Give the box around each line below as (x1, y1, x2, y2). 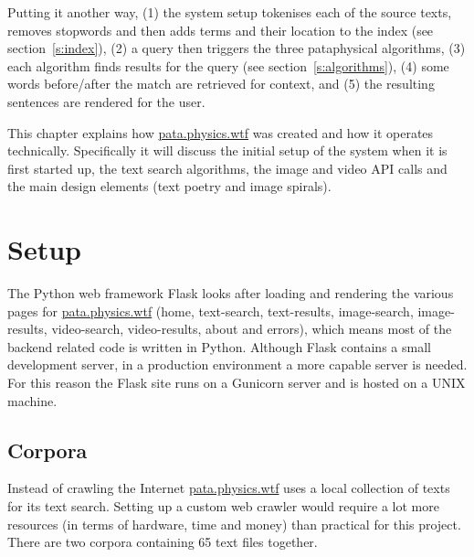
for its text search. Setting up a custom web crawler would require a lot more (7, 497, 439, 516)
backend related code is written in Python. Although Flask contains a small (7, 337, 431, 356)
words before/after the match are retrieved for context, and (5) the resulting (7, 74, 435, 93)
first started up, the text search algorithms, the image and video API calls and (7, 158, 448, 177)
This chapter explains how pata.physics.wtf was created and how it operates (7, 123, 434, 142)
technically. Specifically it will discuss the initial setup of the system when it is (7, 141, 448, 160)
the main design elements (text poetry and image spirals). (7, 177, 332, 196)
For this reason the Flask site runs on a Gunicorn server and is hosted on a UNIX (7, 373, 466, 392)
